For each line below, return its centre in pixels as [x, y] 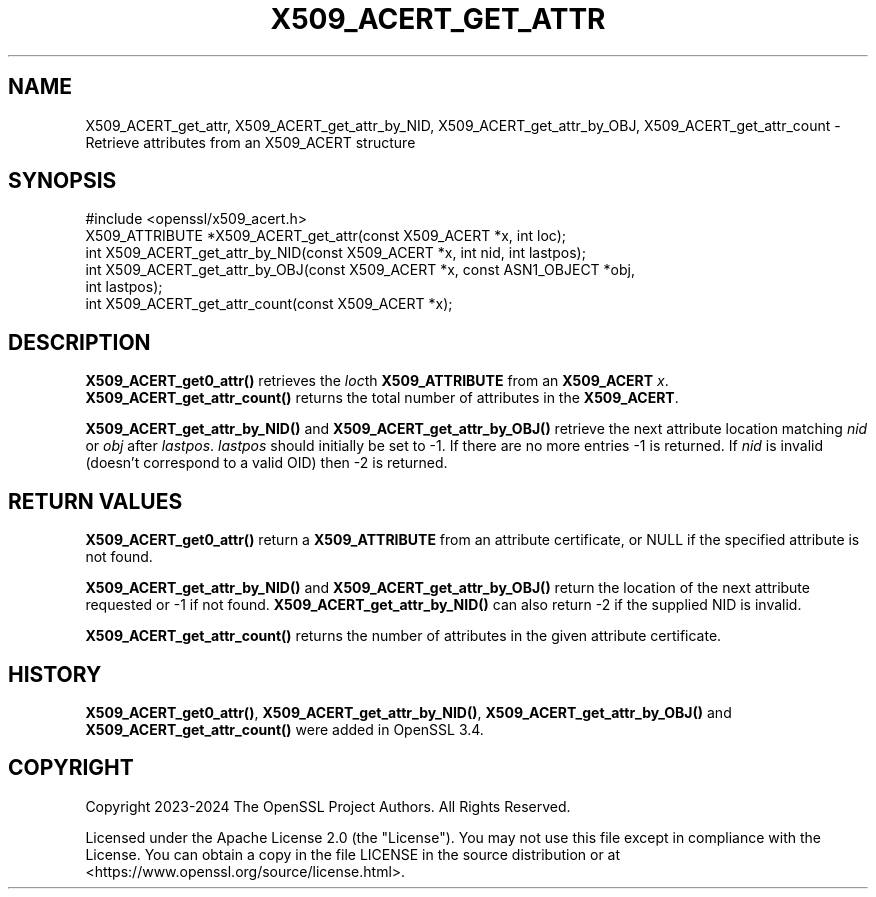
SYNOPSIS [62, 181]
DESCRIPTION [79, 342]
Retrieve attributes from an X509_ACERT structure [250, 142]
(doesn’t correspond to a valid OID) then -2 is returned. [266, 463]
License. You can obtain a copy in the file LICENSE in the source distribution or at [353, 854]
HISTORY [55, 674]
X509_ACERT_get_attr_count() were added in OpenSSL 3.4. [284, 729]
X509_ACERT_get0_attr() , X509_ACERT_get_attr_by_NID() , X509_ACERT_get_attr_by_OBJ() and [408, 712]
